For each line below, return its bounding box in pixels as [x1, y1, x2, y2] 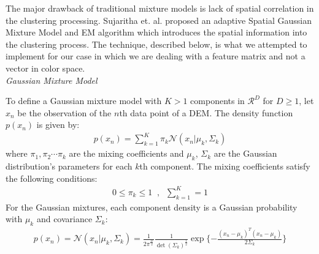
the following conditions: [6, 171, 98, 184]
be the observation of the [17, 106, 112, 119]
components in [190, 94, 245, 107]
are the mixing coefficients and [69, 147, 184, 160]
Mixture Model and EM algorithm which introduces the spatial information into [6, 26, 307, 39]
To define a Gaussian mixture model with [6, 94, 162, 107]
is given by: [36, 118, 80, 131]
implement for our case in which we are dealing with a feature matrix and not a [6, 50, 306, 62]
